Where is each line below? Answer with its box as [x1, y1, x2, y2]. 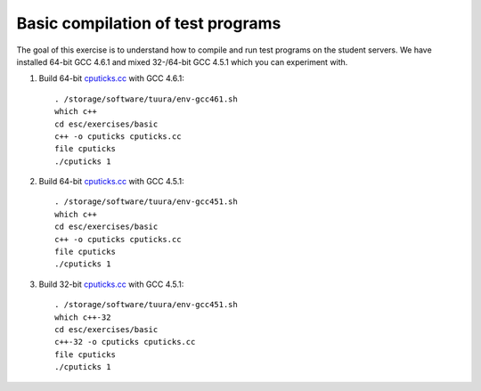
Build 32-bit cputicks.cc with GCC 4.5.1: [38, 279, 184, 289]
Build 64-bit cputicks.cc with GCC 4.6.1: [38, 73, 184, 84]
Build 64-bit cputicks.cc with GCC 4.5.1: [38, 176, 184, 187]
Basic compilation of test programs [16, 13, 281, 33]
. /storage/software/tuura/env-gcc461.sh [54, 94, 238, 104]
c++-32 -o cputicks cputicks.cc [54, 337, 196, 347]
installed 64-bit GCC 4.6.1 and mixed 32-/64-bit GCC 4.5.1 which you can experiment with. [16, 56, 348, 67]
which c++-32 [54, 312, 111, 322]
